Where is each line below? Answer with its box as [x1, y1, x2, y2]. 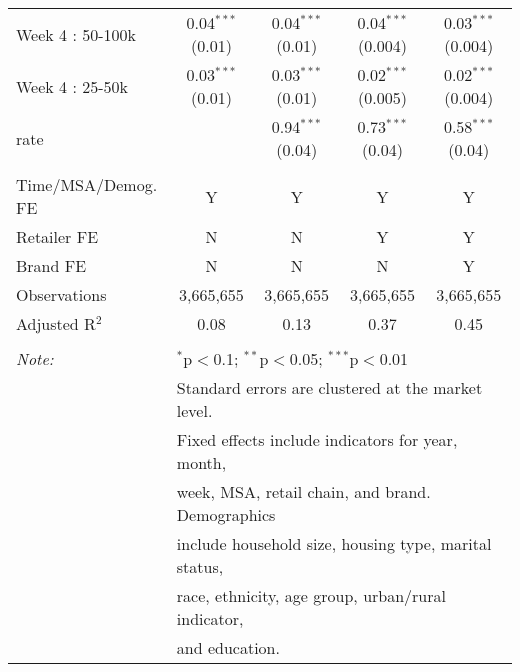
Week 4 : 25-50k [16, 74, 128, 98]
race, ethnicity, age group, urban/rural [176, 584, 446, 607]
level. [176, 399, 213, 422]
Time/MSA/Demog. [16, 173, 158, 196]
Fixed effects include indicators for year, [176, 428, 458, 451]
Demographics [176, 503, 276, 526]
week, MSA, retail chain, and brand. [176, 480, 431, 503]
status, [176, 555, 224, 578]
